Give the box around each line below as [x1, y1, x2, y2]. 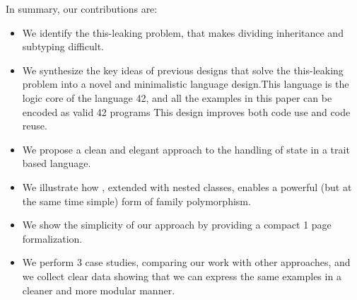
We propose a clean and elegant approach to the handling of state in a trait [22, 142, 350, 156]
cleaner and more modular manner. [22, 282, 175, 297]
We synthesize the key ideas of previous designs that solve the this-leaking [22, 62, 344, 77]
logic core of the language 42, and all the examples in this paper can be [22, 90, 332, 105]
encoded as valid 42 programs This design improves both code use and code [22, 104, 351, 119]
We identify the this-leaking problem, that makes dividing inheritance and [22, 25, 344, 40]
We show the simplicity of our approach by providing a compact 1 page [22, 217, 332, 232]
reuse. [22, 118, 47, 133]
